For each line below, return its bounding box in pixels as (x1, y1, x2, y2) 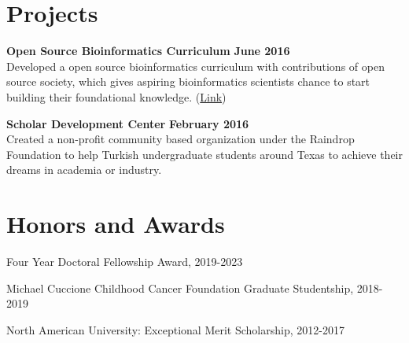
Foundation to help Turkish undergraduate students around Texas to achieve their (6, 146, 403, 162)
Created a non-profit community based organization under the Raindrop (6, 131, 355, 147)
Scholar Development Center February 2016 (6, 115, 249, 131)
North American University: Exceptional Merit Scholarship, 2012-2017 (6, 321, 345, 337)
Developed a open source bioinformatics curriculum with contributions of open (6, 57, 385, 74)
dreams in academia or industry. (6, 161, 162, 178)
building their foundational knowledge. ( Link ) (6, 88, 227, 105)
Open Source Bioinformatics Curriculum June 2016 (6, 42, 290, 59)
